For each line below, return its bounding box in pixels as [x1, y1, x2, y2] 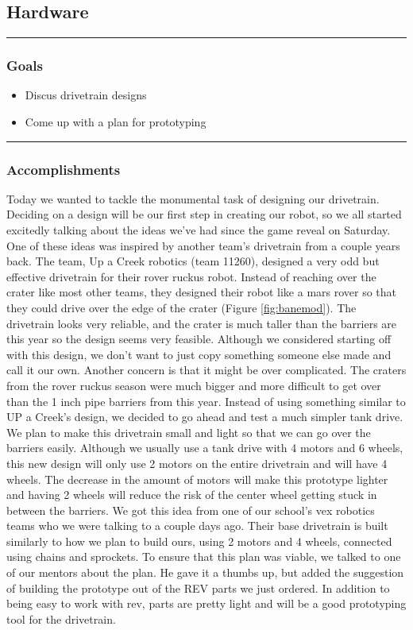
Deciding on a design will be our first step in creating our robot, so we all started [6, 206, 402, 222]
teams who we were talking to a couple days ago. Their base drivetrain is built [6, 517, 388, 534]
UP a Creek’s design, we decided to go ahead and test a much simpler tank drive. [6, 408, 403, 425]
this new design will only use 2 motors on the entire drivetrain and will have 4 [6, 454, 388, 471]
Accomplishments [6, 159, 121, 179]
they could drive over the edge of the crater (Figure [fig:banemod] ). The [6, 299, 357, 315]
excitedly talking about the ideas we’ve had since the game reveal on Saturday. [6, 222, 391, 238]
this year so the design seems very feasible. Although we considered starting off [6, 330, 392, 347]
